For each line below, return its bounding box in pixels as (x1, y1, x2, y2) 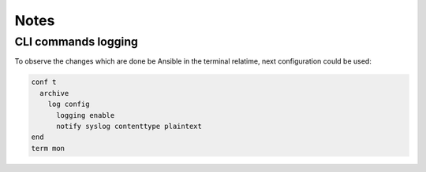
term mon (31, 144, 65, 152)
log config (47, 100, 90, 109)
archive (39, 89, 69, 97)
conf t (31, 78, 57, 86)
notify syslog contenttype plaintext (56, 122, 203, 130)
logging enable (56, 111, 115, 119)
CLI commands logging (14, 35, 138, 49)
